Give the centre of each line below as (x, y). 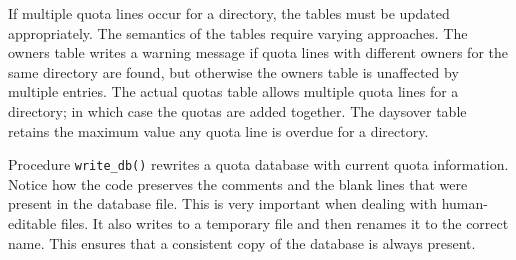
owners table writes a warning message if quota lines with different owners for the (258, 52)
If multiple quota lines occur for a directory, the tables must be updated (229, 13)
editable (32, 223)
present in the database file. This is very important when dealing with (222, 203)
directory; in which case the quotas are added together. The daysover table (237, 110)
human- (464, 203)
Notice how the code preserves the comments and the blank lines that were (238, 183)
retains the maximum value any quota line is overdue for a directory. (218, 130)
